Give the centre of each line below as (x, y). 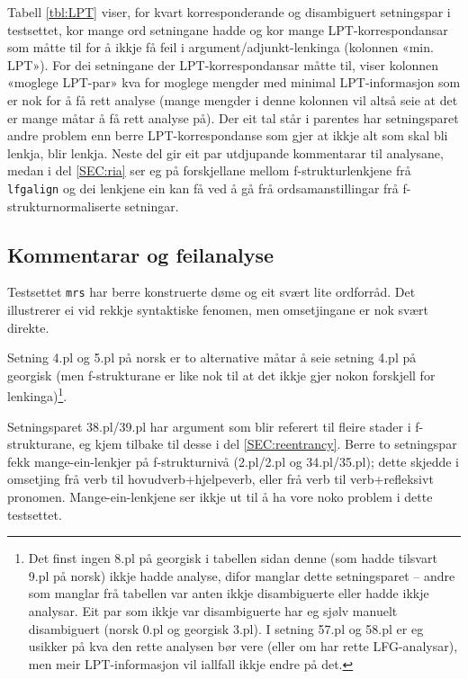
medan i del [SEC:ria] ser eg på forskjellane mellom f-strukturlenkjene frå (209, 170)
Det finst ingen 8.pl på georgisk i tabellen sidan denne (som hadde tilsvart (233, 558)
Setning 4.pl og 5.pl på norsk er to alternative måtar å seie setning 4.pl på (212, 357)
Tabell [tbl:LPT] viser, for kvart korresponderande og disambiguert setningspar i (229, 12)
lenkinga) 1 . (37, 395)
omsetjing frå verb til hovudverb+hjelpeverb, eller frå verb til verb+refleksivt (220, 479)
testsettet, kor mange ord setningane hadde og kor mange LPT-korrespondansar (228, 29)
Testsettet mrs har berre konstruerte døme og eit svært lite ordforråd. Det (211, 292)
